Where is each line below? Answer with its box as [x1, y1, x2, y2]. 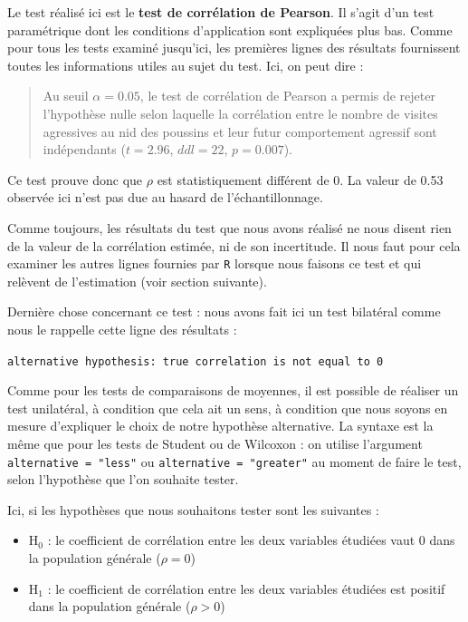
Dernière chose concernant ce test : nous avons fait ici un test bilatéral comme [7, 302, 441, 321]
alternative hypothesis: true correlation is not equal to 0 [7, 355, 384, 368]
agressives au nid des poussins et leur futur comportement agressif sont [43, 121, 437, 141]
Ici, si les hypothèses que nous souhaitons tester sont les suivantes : [7, 500, 379, 519]
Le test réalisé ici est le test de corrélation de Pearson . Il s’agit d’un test [7, 3, 435, 21]
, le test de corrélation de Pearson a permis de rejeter [139, 86, 435, 105]
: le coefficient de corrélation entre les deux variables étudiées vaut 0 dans [47, 530, 455, 549]
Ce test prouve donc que [7, 170, 143, 189]
